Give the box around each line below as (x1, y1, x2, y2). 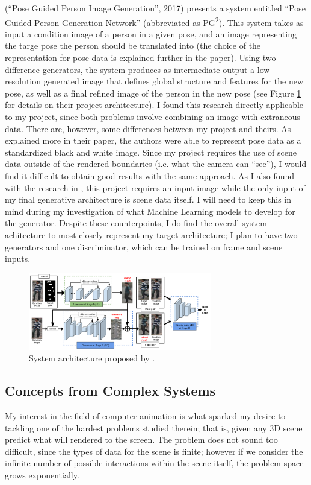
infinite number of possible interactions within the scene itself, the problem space (5, 457, 304, 469)
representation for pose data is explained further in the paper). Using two (5, 51, 276, 64)
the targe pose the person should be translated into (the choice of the (5, 39, 261, 52)
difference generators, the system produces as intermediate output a (5, 63, 255, 75)
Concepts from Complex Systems (5, 381, 216, 400)
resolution (5, 75, 42, 87)
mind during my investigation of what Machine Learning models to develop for (5, 204, 295, 217)
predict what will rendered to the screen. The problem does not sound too (5, 433, 278, 446)
